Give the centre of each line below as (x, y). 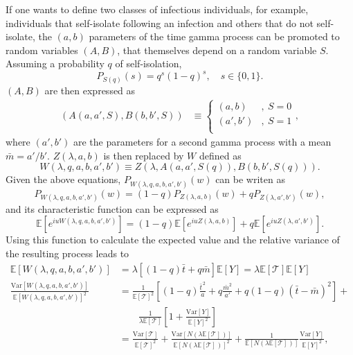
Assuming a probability (55, 63)
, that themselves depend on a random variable (217, 50)
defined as (220, 155)
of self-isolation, (148, 63)
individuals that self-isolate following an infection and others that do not (160, 23)
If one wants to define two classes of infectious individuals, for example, (157, 9)
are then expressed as (90, 90)
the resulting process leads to (67, 253)
